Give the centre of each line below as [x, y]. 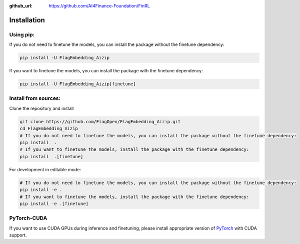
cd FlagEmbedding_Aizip [49, 129]
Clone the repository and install [41, 108]
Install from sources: [35, 98]
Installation [27, 20]
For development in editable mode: [45, 169]
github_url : [21, 6]
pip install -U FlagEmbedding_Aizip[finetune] [78, 84]
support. [18, 235]
